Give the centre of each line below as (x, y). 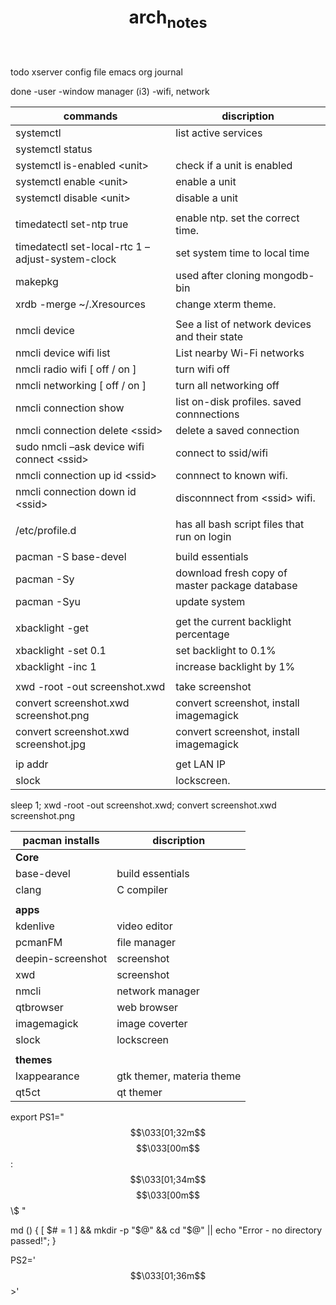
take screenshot (213, 686)
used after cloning (218, 275)
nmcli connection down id (76, 491)
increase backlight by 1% (235, 666)
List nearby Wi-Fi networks (240, 353)
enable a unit (206, 181)
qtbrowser (39, 1007)
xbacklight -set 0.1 (61, 650)
